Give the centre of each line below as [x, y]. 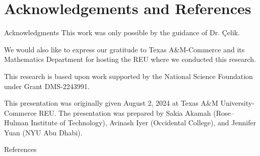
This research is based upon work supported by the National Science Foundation [128, 76]
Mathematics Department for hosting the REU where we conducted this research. [130, 59]
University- [237, 103]
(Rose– [224, 112]
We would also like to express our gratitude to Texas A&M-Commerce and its [124, 49]
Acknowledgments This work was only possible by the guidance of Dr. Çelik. [122, 32]
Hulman [16, 123]
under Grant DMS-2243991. [47, 86]
